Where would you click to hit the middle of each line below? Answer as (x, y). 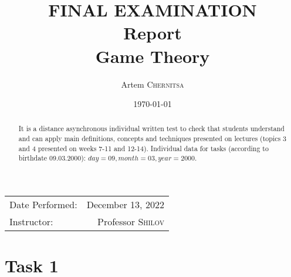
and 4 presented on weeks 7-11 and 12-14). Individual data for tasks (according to (143, 148)
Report (153, 33)
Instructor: (31, 222)
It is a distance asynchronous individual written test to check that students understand (151, 129)
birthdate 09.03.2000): (52, 158)
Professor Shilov (131, 222)
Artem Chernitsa (153, 84)
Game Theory (153, 56)
